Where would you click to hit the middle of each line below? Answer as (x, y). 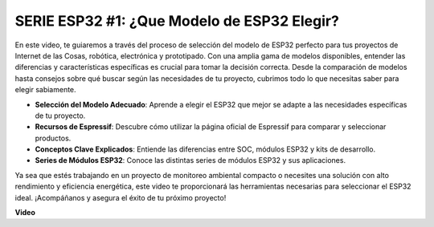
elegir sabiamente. (45, 90)
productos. (53, 138)
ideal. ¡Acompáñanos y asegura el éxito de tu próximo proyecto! (121, 197)
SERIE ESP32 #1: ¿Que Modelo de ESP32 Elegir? (177, 21)
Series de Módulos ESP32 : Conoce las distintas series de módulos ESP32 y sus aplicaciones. (190, 160)
